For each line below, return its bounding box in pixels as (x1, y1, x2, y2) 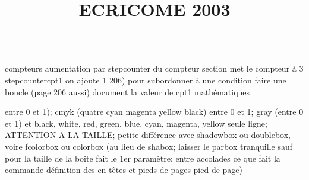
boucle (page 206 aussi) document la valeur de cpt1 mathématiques (5, 85, 250, 98)
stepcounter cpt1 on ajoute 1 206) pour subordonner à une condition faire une (5, 73, 286, 86)
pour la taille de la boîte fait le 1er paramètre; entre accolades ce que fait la (5, 152, 280, 164)
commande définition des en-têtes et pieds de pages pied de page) (5, 163, 243, 176)
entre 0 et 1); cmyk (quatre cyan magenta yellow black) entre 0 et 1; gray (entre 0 (5, 105, 304, 118)
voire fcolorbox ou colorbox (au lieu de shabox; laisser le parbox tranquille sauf (5, 140, 292, 152)
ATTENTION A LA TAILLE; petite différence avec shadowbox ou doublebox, (5, 128, 291, 141)
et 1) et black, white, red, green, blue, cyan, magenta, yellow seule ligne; (5, 117, 267, 129)
